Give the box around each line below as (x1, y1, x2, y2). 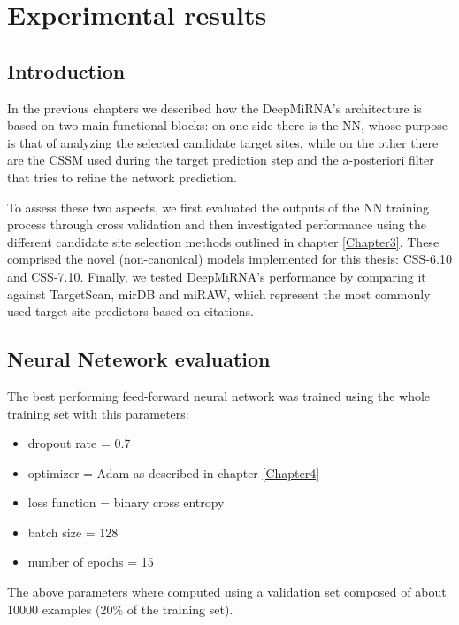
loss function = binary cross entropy (27, 493, 225, 512)
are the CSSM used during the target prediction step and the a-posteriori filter (7, 150, 434, 169)
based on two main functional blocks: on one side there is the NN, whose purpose (7, 116, 448, 135)
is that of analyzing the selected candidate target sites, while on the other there (7, 133, 439, 151)
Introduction (7, 57, 126, 84)
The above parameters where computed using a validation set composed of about (7, 583, 447, 601)
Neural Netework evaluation (7, 345, 271, 373)
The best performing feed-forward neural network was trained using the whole (7, 386, 431, 405)
